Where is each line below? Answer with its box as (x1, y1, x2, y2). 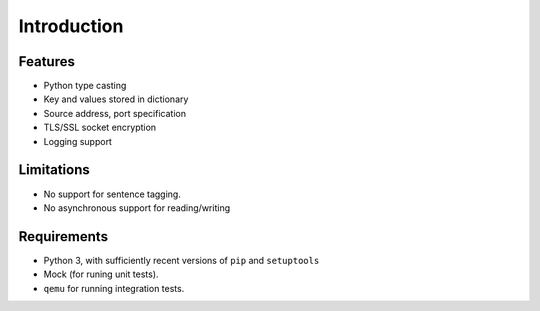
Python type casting (43, 80, 127, 92)
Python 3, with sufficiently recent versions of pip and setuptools (43, 254, 320, 266)
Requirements (18, 228, 109, 245)
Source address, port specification (43, 107, 187, 119)
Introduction (18, 15, 124, 37)
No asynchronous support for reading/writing (43, 201, 230, 214)
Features (18, 53, 75, 70)
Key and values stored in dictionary (43, 93, 189, 105)
